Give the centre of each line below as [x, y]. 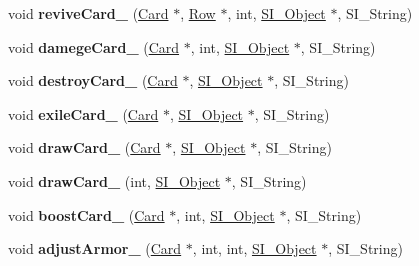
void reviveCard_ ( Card [88, 13]
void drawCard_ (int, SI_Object [114, 180]
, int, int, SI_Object [254, 248]
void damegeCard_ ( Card [94, 46]
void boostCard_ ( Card [86, 214]
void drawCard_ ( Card [84, 147]
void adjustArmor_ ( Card [95, 248]
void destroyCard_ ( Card [93, 80]
